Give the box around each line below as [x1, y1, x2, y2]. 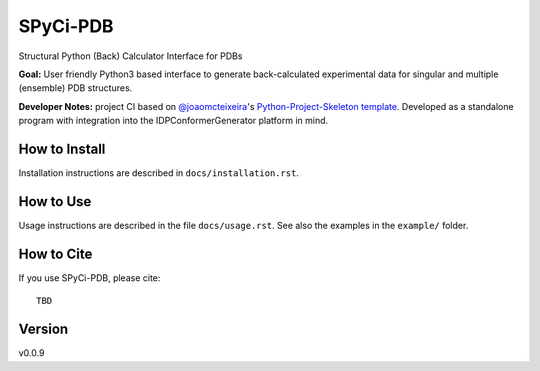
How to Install [18, 140, 106, 157]
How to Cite [18, 245, 93, 262]
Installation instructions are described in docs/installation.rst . [18, 167, 300, 179]
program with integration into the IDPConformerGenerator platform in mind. [18, 115, 329, 127]
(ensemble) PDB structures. [18, 82, 133, 94]
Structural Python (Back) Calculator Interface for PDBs [18, 50, 243, 62]
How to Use [18, 193, 92, 210]
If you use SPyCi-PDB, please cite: [18, 271, 161, 284]
